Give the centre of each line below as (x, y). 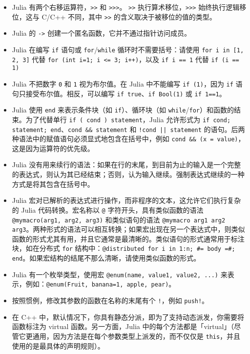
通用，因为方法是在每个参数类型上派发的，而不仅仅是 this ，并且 (136, 336)
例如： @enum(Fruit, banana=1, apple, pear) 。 (101, 284)
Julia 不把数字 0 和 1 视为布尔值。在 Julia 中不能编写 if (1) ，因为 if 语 (127, 83)
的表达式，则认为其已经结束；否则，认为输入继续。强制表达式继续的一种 (128, 174)
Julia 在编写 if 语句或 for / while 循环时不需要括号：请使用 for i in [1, (128, 49)
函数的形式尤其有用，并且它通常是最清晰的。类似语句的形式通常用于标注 (128, 238)
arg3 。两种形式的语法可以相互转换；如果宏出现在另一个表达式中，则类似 (128, 229)
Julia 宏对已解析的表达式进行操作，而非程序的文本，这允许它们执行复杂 (126, 200)
